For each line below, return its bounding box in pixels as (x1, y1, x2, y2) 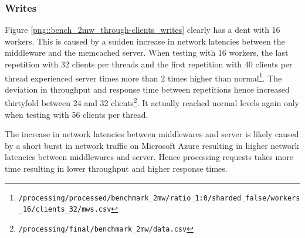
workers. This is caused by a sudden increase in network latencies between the (5, 35, 285, 47)
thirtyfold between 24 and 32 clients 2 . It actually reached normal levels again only (5, 95, 299, 109)
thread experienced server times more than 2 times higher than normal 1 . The (5, 70, 282, 84)
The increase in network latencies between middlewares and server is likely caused (5, 128, 299, 140)
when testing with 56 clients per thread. (5, 108, 148, 120)
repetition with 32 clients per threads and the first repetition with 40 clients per (5, 58, 293, 70)
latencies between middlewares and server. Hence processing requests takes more (5, 151, 293, 163)
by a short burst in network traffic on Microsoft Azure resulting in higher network (5, 139, 299, 151)
